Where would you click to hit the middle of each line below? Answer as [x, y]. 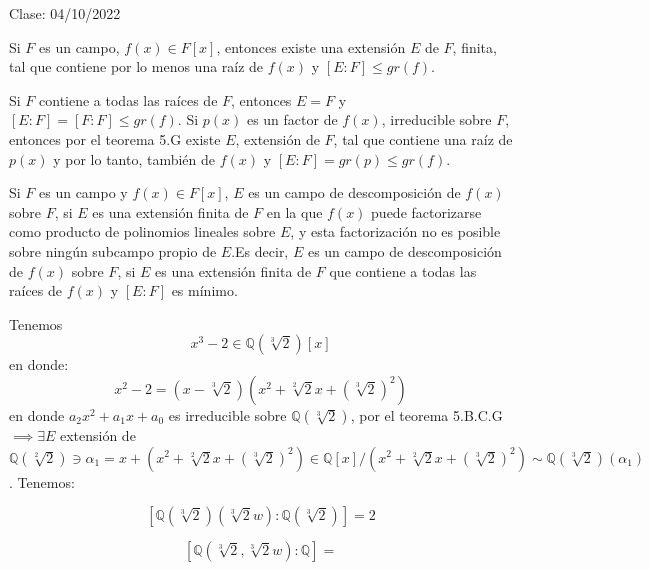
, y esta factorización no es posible [395, 231]
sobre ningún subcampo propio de [113, 250]
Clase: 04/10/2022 [65, 13]
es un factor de [292, 119]
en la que [294, 211]
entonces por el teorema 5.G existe [115, 138]
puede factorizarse [426, 211]
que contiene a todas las [403, 270]
